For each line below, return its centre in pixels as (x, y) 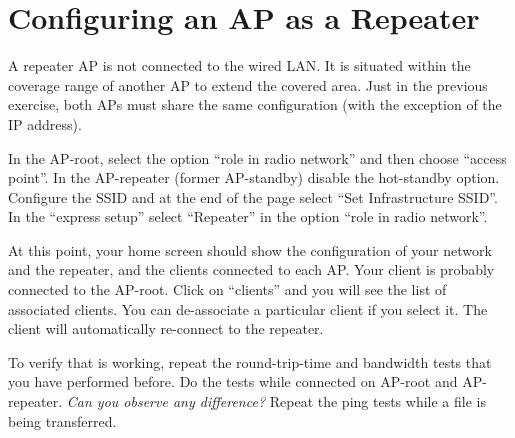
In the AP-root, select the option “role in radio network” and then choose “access (257, 157)
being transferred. (62, 420)
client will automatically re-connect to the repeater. (166, 328)
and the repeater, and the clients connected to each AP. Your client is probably (251, 269)
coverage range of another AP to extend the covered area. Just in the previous (248, 84)
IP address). (45, 123)
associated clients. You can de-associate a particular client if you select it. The (248, 308)
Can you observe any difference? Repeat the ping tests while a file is (276, 401)
